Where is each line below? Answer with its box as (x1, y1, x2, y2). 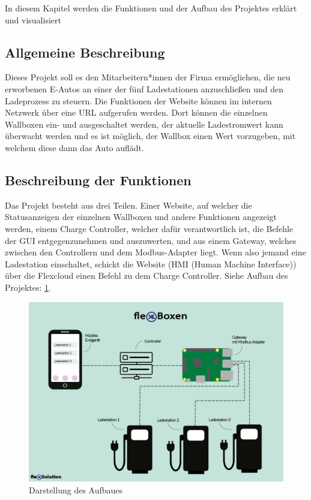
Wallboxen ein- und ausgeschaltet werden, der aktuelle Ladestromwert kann (5, 118, 283, 130)
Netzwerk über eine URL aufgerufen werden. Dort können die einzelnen (5, 106, 268, 119)
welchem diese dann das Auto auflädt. (5, 141, 144, 153)
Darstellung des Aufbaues (29, 483, 123, 496)
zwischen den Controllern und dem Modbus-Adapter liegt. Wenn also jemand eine (5, 246, 306, 258)
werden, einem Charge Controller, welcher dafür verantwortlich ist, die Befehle (5, 222, 294, 234)
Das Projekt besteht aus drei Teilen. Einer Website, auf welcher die (5, 198, 252, 211)
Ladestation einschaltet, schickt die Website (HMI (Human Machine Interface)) (5, 257, 297, 270)
